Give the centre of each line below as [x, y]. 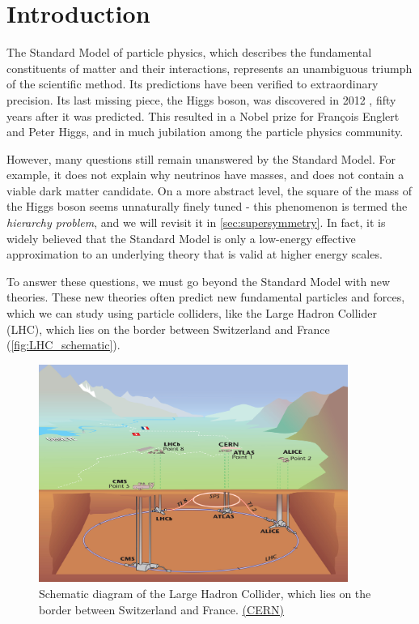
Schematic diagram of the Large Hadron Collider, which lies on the [205, 594]
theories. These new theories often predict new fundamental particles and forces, [206, 297]
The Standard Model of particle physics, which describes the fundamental [189, 52]
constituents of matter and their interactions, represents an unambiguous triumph [209, 68]
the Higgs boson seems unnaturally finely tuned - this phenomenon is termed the [207, 206]
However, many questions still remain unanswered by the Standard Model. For [201, 158]
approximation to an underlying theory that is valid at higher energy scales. [195, 254]
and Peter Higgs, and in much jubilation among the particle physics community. [205, 132]
